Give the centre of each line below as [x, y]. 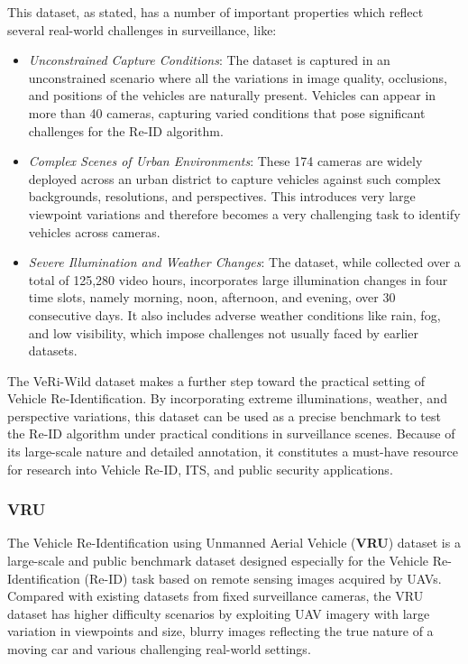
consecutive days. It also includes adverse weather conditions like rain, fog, [234, 314]
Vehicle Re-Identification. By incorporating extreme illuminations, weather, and [227, 398]
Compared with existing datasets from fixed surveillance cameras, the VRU [216, 596]
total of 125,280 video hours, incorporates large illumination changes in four [238, 279]
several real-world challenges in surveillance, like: [142, 29]
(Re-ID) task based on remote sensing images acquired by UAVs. [263, 578]
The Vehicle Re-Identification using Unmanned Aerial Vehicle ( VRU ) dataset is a [234, 543]
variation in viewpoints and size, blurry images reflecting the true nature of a [220, 631]
